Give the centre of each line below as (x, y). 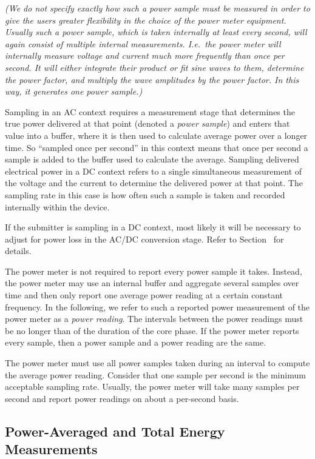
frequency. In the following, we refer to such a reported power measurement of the (157, 307)
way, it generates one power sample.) (74, 91)
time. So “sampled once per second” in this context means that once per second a (157, 147)
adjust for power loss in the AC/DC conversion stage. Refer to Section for (144, 239)
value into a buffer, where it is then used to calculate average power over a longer (156, 135)
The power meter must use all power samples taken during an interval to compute (157, 363)
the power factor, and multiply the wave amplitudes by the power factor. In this (152, 79)
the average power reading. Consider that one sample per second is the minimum (155, 374)
